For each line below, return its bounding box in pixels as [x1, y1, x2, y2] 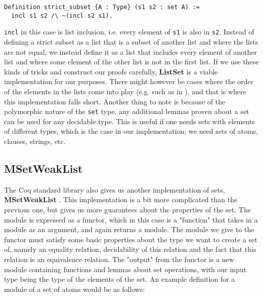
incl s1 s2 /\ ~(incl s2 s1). [11, 12, 113, 19]
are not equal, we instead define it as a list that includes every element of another [4, 46, 257, 57]
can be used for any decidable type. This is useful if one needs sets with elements [4, 116, 255, 126]
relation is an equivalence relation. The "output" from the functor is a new [4, 253, 234, 264]
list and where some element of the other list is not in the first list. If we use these [4, 56, 259, 67]
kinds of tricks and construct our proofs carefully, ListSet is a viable [4, 66, 218, 77]
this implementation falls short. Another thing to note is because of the [4, 96, 226, 106]
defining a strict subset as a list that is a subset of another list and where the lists [4, 36, 258, 47]
